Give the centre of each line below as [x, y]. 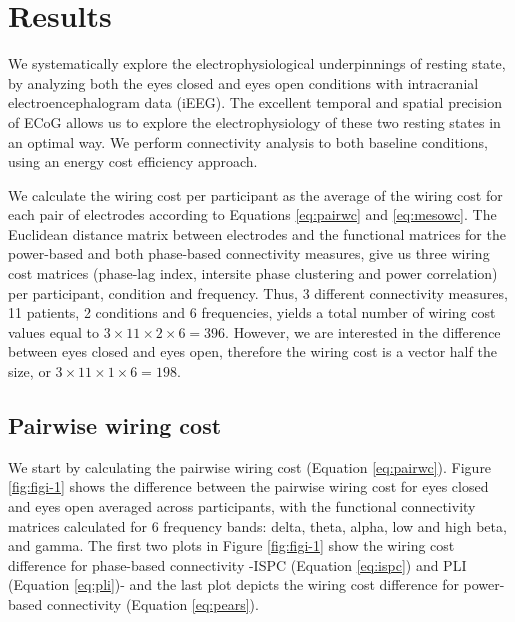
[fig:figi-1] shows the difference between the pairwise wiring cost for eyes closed [248, 486]
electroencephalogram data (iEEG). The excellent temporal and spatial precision [255, 102]
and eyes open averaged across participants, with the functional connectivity [242, 506]
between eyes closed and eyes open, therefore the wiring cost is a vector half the [252, 351]
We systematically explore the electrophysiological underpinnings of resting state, [257, 63]
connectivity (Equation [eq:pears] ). [152, 603]
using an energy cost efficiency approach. [133, 161]
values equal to [54, 331]
